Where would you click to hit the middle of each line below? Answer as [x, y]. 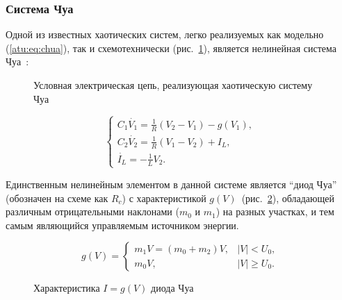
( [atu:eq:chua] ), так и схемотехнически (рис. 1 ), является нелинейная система [171, 48]
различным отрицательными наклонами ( [92, 211]
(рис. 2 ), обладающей [288, 198]
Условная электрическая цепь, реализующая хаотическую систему [173, 85]
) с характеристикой [164, 198]
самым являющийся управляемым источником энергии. [122, 225]
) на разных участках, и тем [275, 211]
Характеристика [67, 288]
